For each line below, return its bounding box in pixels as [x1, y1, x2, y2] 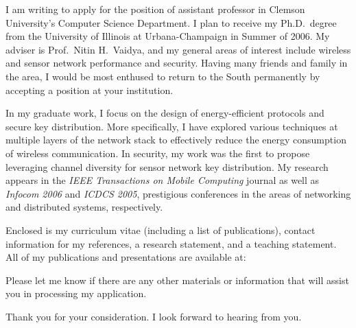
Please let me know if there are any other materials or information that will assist [5, 272, 349, 287]
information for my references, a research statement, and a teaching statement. [5, 236, 337, 250]
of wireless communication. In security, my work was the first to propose [5, 145, 310, 160]
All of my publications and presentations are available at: [5, 250, 246, 264]
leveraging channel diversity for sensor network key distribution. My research [5, 159, 329, 174]
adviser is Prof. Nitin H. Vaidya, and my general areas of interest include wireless [5, 42, 351, 56]
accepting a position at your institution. [5, 82, 174, 97]
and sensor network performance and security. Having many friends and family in [5, 56, 348, 70]
